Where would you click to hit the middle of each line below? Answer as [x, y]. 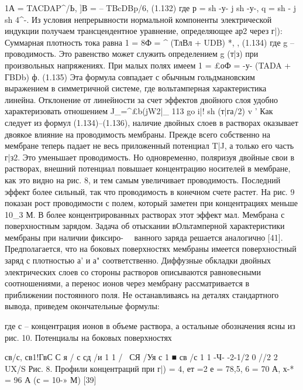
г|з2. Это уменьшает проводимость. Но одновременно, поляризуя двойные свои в [150, 157]
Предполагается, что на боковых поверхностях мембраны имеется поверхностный [151, 249]
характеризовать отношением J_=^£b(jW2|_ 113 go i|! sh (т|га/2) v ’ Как [139, 111]
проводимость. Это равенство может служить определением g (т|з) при [132, 54]
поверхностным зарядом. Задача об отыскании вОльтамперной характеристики [145, 226]
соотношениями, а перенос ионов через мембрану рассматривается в [127, 283]
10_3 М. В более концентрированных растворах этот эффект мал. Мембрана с [145, 214]
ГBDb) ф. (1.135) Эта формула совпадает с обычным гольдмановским [130, 76]
